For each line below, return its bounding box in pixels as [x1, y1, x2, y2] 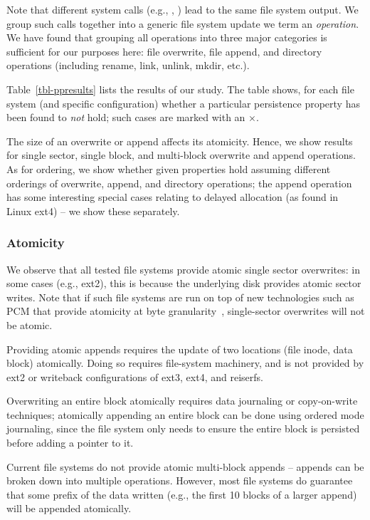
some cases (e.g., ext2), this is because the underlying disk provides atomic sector [6, 276, 361, 291]
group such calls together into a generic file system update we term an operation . [6, 16, 359, 31]
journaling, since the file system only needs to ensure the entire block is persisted [6, 421, 360, 436]
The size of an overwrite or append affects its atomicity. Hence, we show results [6, 133, 353, 148]
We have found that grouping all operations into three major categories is [6, 30, 327, 45]
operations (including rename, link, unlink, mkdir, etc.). [6, 58, 250, 73]
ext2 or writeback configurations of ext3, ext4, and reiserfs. [6, 369, 263, 384]
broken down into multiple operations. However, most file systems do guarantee [6, 473, 353, 488]
